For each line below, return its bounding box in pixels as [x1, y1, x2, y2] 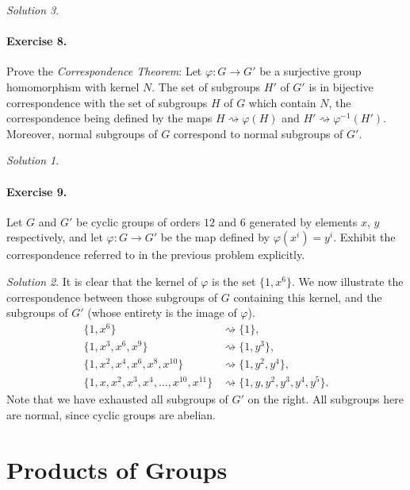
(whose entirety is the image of [87, 304, 237, 321]
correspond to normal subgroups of [173, 125, 343, 141]
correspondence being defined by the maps [6, 110, 213, 126]
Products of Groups [6, 453, 228, 485]
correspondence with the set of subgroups [6, 94, 208, 110]
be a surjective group [259, 63, 362, 79]
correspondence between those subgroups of [6, 288, 218, 305]
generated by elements [249, 213, 358, 230]
